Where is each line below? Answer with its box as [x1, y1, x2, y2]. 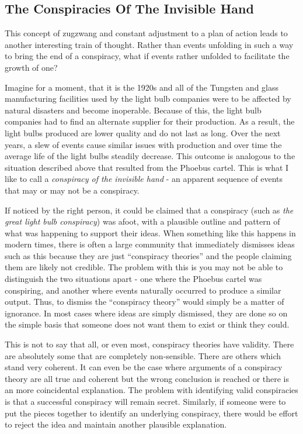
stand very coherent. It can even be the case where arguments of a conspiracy [5, 361, 283, 373]
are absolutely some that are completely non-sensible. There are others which [5, 349, 281, 361]
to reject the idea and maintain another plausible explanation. [5, 418, 227, 430]
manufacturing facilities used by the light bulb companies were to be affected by [5, 92, 291, 105]
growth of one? [5, 61, 58, 73]
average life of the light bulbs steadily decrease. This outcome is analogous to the [5, 150, 295, 162]
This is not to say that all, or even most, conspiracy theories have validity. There [5, 338, 294, 350]
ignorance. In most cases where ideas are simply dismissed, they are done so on [5, 306, 288, 319]
